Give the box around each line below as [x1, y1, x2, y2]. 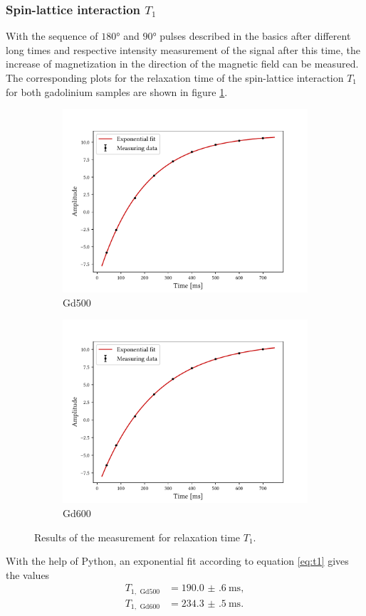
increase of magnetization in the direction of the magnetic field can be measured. [6, 56, 359, 71]
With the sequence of [6, 28, 98, 43]
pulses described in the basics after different [160, 28, 351, 43]
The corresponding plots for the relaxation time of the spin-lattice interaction [6, 70, 344, 85]
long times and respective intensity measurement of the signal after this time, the [6, 42, 360, 57]
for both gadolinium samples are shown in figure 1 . [6, 84, 228, 99]
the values [6, 567, 50, 582]
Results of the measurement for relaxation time [34, 529, 241, 544]
